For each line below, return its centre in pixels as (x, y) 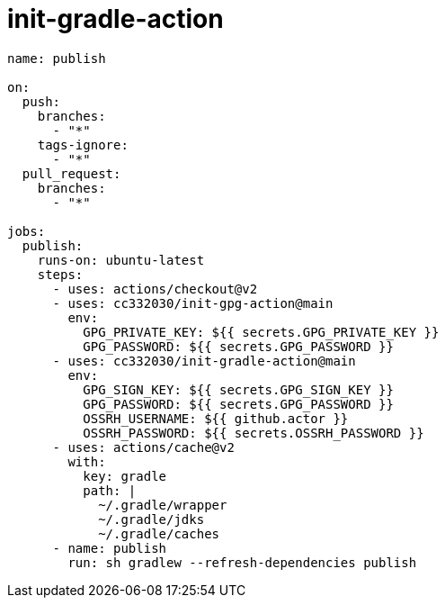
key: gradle (125, 476)
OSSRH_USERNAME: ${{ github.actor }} (216, 418)
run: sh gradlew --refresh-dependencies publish (242, 562)
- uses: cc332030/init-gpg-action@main (193, 303)
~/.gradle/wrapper (163, 505)
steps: (60, 274)
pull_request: (71, 173)
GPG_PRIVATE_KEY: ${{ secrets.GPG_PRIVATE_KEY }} (261, 332)
